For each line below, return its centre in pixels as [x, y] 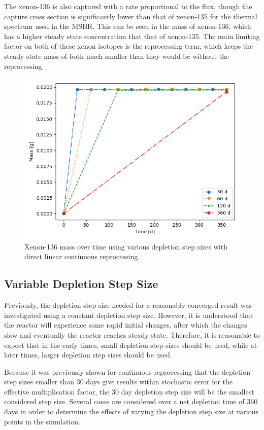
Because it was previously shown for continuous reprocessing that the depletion [127, 371]
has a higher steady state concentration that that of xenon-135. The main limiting [132, 36]
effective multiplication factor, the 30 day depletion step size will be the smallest [129, 391]
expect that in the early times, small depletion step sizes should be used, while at [131, 345]
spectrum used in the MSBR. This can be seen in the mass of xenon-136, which [128, 26]
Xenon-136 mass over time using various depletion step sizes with [126, 246]
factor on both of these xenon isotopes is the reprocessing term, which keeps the [129, 46]
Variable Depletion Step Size [81, 284]
